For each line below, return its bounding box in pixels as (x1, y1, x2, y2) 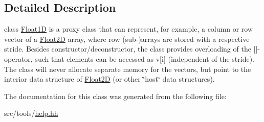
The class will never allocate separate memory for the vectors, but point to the (4, 63, 251, 74)
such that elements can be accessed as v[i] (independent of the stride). (35, 53, 254, 64)
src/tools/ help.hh (4, 108, 58, 118)
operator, (4, 53, 33, 64)
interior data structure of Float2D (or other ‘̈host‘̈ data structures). (4, 74, 215, 84)
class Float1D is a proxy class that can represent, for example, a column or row (4, 23, 253, 34)
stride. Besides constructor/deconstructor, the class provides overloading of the (4, 43, 251, 54)
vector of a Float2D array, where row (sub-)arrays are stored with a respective (4, 33, 250, 44)
